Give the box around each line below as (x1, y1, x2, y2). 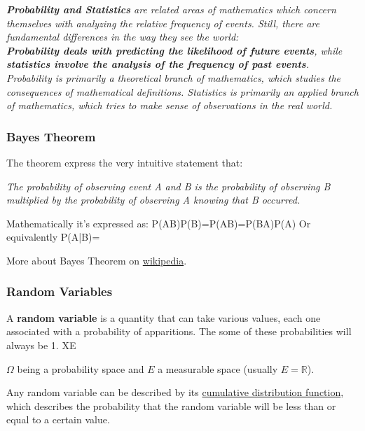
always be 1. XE (6, 337, 76, 352)
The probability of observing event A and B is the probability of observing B (6, 178, 331, 193)
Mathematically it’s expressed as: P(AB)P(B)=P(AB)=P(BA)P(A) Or (6, 215, 311, 230)
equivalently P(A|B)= (6, 229, 100, 244)
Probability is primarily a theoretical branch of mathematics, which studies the (6, 70, 341, 85)
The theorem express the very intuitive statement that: (6, 155, 243, 169)
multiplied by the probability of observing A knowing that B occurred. (6, 192, 301, 207)
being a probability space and (17, 361, 144, 376)
